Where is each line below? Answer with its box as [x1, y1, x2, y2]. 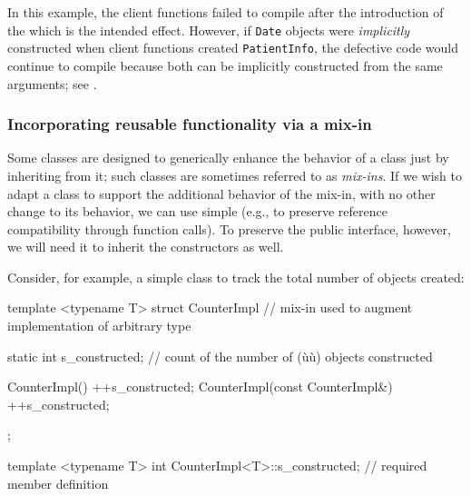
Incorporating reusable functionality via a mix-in [7, 113, 372, 135]
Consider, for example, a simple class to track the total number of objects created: [7, 267, 465, 286]
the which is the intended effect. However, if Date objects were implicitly [7, 20, 410, 39]
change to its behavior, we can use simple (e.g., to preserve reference [7, 202, 388, 221]
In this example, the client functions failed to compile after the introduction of [7, 3, 444, 21]
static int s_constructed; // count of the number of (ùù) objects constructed [7, 346, 433, 365]
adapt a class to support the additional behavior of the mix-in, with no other [7, 184, 436, 203]
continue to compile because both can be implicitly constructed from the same [7, 55, 443, 74]
